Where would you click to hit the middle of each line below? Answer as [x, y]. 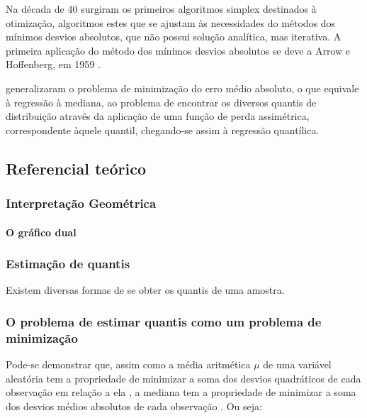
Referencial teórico [76, 168]
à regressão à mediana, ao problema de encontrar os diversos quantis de [161, 102]
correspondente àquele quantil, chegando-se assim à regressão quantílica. [163, 130]
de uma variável [297, 364]
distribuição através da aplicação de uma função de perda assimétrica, [158, 116]
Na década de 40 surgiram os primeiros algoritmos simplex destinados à [161, 9]
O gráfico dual [41, 232]
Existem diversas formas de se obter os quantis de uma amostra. [145, 290]
